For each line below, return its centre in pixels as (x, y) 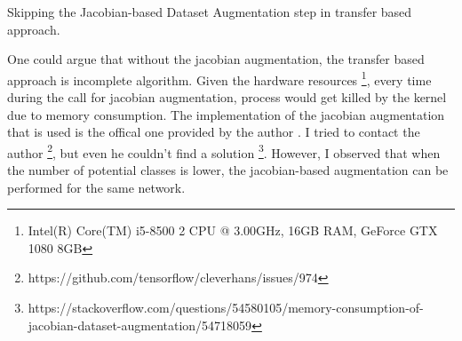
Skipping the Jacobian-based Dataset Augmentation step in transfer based (210, 12)
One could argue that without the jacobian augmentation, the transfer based (216, 59)
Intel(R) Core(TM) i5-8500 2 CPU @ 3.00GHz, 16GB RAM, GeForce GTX (233, 230)
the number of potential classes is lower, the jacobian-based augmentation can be (228, 170)
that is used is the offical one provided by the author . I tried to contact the (214, 132)
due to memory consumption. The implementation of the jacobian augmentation (226, 114)
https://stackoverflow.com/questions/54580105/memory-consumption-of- (226, 308)
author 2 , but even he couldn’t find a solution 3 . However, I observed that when (224, 151)
